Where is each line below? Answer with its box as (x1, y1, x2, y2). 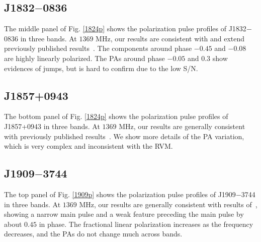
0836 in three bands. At (4, 33, 77, 43)
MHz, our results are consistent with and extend (96, 33, 245, 43)
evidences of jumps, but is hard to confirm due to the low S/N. (4, 63, 198, 73)
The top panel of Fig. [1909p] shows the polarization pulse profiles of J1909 (4, 189, 236, 199)
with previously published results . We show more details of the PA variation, (4, 131, 244, 141)
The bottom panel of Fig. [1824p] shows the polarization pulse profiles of (4, 111, 228, 122)
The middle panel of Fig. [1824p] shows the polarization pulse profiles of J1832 (4, 23, 246, 34)
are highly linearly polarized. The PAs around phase (4, 52, 165, 63)
